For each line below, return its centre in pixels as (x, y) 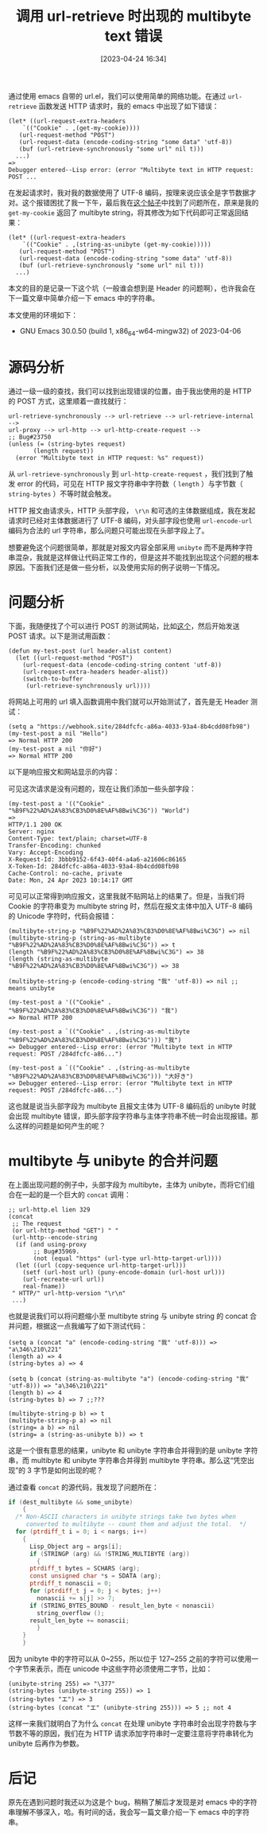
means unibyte (32, 988)
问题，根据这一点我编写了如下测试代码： (81, 1325)
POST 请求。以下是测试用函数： (60, 636)
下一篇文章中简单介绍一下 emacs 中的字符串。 (84, 298)
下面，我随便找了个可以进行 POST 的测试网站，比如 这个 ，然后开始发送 (124, 626)
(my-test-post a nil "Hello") (58, 733)
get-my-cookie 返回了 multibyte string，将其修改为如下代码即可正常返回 (125, 213)
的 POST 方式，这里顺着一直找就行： (68, 401)
